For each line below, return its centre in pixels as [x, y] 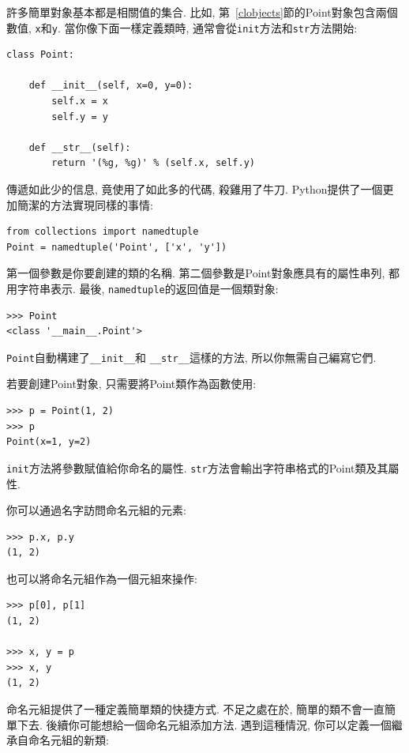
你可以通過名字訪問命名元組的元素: [96, 510]
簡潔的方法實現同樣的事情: [85, 204]
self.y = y [80, 117]
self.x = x [80, 102]
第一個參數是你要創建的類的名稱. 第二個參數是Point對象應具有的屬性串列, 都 [203, 273]
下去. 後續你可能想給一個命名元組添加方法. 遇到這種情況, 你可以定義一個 [204, 724]
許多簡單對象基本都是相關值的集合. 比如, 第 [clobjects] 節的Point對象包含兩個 [202, 12]
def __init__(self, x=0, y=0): [111, 86]
